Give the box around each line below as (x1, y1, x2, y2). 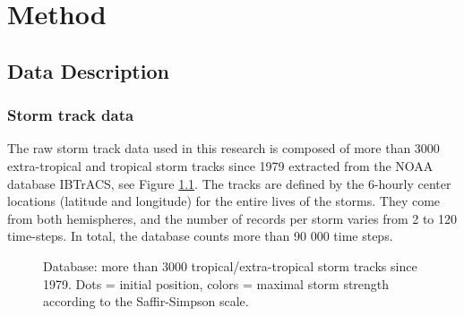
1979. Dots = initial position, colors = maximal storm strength (43, 274, 390, 293)
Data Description (7, 56, 169, 84)
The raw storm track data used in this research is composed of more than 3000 (7, 139, 440, 158)
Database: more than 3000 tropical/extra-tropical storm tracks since (43, 256, 417, 275)
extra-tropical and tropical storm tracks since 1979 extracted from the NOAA (7, 156, 434, 175)
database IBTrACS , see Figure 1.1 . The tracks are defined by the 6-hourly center (7, 174, 451, 192)
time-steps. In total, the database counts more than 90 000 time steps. (7, 226, 393, 245)
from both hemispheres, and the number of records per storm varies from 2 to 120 (7, 209, 457, 227)
